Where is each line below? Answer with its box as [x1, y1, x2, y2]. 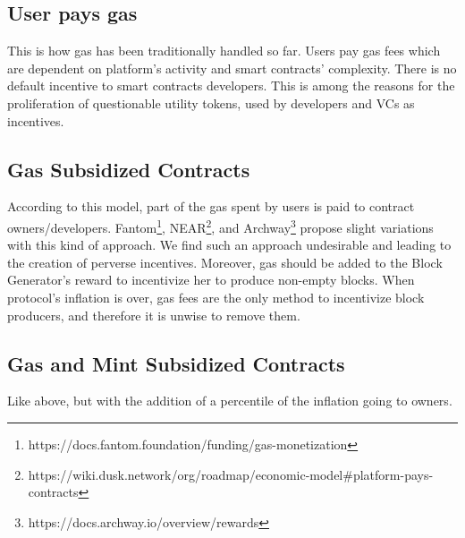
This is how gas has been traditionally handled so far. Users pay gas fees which [7, 41, 441, 60]
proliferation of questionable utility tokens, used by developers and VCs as [7, 93, 415, 112]
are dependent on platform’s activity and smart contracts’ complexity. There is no [7, 58, 457, 77]
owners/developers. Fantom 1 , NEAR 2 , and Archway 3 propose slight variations [7, 215, 434, 236]
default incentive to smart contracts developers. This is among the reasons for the [7, 76, 455, 95]
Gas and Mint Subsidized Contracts [7, 349, 345, 377]
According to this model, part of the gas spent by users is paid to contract [7, 197, 415, 216]
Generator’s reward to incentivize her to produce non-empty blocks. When [7, 270, 415, 289]
